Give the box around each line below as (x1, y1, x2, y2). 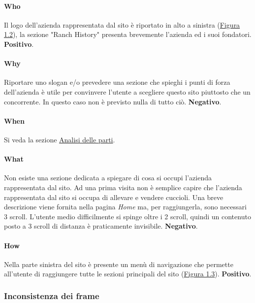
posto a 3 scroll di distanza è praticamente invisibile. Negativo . (4, 221, 198, 231)
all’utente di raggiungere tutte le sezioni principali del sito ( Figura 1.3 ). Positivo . (4, 269, 252, 279)
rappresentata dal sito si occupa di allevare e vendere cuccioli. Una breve (4, 192, 223, 202)
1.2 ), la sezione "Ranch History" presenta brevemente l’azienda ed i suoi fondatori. (4, 29, 252, 39)
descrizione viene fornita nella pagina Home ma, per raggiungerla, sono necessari (4, 202, 247, 212)
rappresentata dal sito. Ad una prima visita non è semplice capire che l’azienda (4, 182, 242, 192)
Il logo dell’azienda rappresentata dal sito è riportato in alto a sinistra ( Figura (4, 19, 240, 30)
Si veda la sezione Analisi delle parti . (4, 134, 115, 144)
